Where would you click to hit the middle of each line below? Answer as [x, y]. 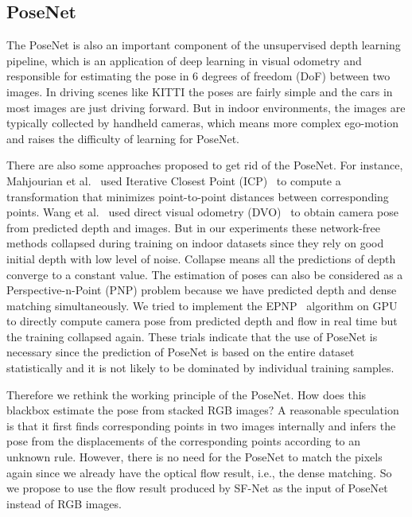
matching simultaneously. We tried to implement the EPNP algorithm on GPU [202, 305]
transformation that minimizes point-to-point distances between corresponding [198, 196]
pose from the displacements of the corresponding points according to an [184, 441]
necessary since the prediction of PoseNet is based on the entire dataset [181, 352]
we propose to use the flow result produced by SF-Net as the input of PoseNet [197, 488]
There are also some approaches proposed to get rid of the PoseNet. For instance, [205, 165]
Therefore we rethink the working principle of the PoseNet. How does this [187, 394]
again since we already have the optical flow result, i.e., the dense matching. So [199, 472]
